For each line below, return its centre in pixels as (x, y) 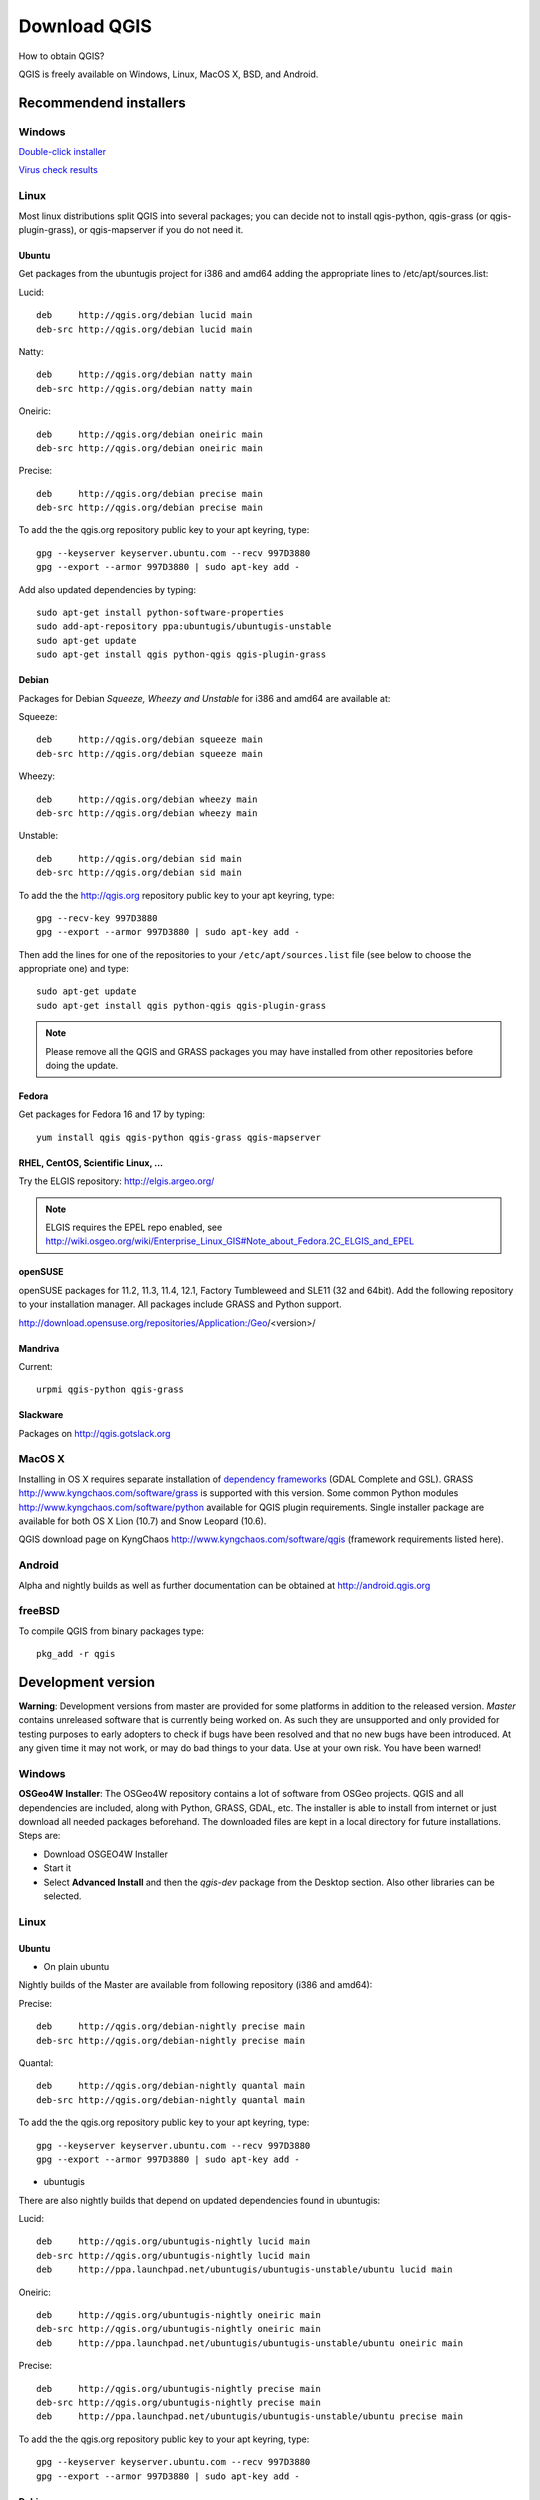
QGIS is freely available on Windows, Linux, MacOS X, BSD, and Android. (168, 74)
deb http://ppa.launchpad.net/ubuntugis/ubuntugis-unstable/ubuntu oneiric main (250, 2343)
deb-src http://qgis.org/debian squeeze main (150, 753)
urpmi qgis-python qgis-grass (110, 1389)
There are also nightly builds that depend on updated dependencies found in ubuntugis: (199, 2200)
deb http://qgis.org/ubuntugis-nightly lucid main (173, 2241)
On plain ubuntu (76, 1966)
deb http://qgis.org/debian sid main (139, 858)
